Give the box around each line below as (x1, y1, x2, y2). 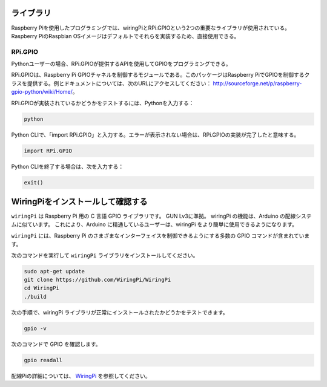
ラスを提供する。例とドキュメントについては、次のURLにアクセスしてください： (11, 79, 212, 87)
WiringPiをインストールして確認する (11, 197, 148, 207)
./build (24, 293, 47, 300)
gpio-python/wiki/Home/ (11, 88, 73, 96)
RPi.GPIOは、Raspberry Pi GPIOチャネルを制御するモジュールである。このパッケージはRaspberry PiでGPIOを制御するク (11, 71, 310, 79)
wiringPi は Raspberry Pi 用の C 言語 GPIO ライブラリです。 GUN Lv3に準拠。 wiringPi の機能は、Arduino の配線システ (11, 212, 312, 220)
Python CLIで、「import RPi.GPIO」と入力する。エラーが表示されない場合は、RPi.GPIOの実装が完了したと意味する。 (11, 131, 300, 138)
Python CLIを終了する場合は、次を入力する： (11, 163, 124, 170)
